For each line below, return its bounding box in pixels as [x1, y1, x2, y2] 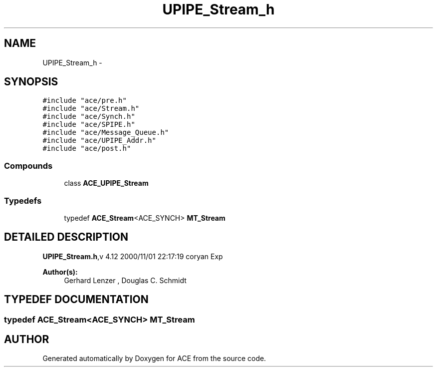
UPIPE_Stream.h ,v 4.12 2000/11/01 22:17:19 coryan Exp [42, 252, 223, 261]
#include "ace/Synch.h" [42, 112, 135, 121]
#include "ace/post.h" [42, 144, 131, 153]
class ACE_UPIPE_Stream [64, 179, 149, 188]
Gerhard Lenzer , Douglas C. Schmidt [64, 276, 187, 285]
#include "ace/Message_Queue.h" [42, 128, 169, 137]
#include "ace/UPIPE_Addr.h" [42, 136, 156, 145]
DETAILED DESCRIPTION [4, 231, 129, 244]
